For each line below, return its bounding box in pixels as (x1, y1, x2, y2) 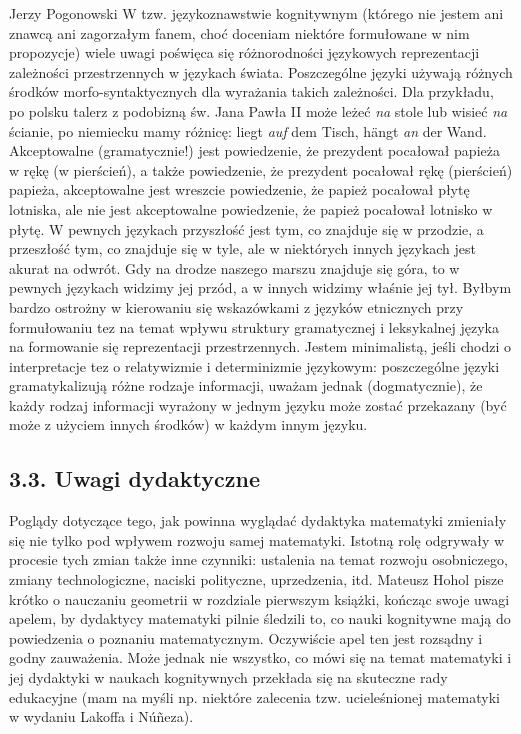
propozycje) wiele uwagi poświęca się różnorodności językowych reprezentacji (9, 42, 480, 63)
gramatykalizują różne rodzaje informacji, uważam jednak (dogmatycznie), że (9, 375, 483, 396)
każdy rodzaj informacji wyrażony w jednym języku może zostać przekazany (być (9, 394, 507, 415)
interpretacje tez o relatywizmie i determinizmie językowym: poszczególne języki (9, 355, 500, 376)
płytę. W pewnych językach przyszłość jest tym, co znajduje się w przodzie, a (9, 218, 484, 239)
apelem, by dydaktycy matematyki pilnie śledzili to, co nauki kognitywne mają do (9, 608, 511, 629)
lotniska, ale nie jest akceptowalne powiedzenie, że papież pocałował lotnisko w (9, 198, 493, 219)
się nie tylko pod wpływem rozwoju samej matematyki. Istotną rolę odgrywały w (9, 529, 505, 550)
